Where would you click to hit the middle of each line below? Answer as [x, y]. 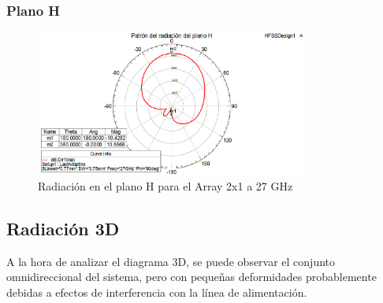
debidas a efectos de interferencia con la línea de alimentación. [157, 292]
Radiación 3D [63, 228]
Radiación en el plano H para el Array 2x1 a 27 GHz [165, 185]
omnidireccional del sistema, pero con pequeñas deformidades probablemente [191, 277]
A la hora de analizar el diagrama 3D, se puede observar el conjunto [171, 261]
